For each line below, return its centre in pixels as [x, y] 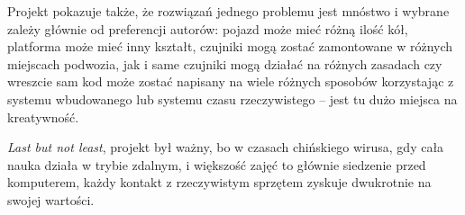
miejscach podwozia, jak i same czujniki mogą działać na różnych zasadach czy [225, 63]
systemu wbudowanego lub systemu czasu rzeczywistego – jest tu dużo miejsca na [232, 99]
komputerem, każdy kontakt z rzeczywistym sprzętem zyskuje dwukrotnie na [219, 182]
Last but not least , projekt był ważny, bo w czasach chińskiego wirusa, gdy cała [226, 147]
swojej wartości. [51, 199]
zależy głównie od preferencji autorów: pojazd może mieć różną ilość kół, [208, 28]
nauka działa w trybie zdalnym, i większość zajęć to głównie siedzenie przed [217, 164]
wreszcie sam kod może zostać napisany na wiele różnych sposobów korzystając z [231, 81]
